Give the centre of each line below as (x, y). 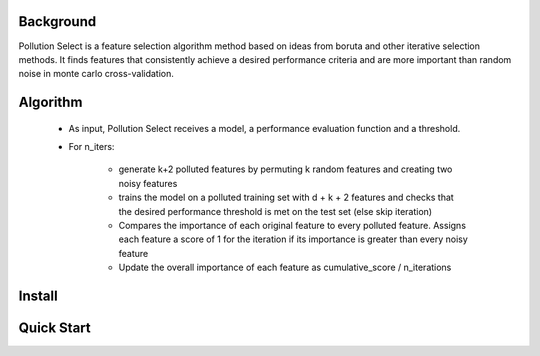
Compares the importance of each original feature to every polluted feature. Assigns (292, 226)
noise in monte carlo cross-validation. (96, 74)
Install (38, 296)
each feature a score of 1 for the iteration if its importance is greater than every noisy (293, 239)
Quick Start (54, 328)
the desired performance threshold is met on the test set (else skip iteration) (275, 211)
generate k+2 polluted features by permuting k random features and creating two (285, 169)
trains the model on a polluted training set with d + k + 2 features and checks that (286, 197)
